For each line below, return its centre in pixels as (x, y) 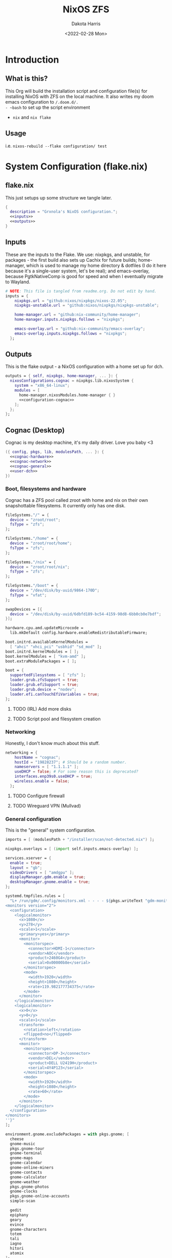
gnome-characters (28, 1229)
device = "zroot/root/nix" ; (40, 567)
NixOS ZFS (86, 9)
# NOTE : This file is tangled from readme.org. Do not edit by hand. (81, 291)
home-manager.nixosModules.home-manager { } (67, 395)
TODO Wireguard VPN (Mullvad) (47, 805)
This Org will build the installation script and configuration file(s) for (76, 91)
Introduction (32, 60)
